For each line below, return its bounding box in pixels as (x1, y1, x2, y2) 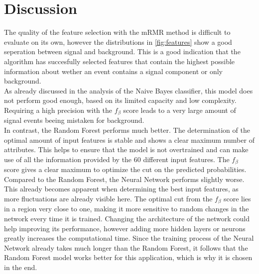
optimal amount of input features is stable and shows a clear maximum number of (4, 134, 255, 145)
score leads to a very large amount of (123, 104, 236, 115)
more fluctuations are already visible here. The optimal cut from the (4, 193, 213, 203)
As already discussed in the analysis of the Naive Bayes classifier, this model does (4, 85, 253, 95)
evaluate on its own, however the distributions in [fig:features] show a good (4, 36, 232, 47)
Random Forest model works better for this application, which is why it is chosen (4, 252, 253, 263)
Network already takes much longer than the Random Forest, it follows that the (4, 242, 248, 253)
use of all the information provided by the (4, 154, 132, 164)
